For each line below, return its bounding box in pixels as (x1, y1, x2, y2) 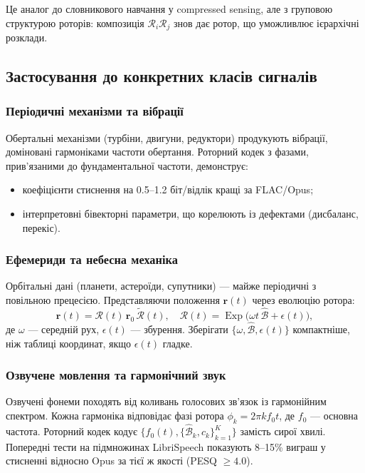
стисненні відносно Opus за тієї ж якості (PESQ (6, 453, 218, 468)
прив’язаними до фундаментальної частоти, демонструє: (6, 158, 248, 173)
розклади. (6, 30, 48, 45)
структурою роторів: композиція (6, 15, 144, 30)
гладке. (162, 335, 193, 350)
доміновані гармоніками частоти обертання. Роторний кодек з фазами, (6, 144, 309, 159)
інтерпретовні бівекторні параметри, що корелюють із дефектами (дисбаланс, (22, 206, 359, 221)
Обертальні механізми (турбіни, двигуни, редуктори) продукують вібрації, (6, 130, 328, 145)
